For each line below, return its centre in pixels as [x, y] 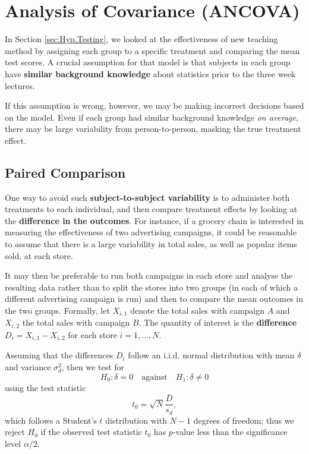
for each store [92, 334]
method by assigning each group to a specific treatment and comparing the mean [152, 50]
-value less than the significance [230, 432]
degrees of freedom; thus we [244, 420]
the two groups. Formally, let [57, 310]
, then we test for [93, 366]
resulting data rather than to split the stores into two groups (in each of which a [151, 287]
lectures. [20, 85]
